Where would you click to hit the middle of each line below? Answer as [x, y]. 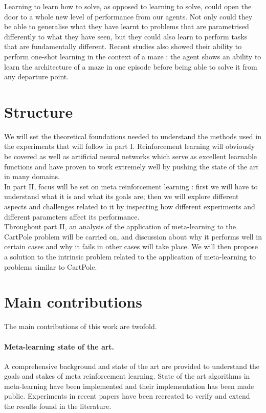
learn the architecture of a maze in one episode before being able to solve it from [131, 66]
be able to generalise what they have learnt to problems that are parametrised [127, 26]
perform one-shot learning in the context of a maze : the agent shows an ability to [133, 56]
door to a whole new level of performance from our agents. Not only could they [128, 16]
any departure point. [37, 77]
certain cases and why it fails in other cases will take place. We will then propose [131, 246]
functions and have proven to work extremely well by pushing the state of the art [131, 166]
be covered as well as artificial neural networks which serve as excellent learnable [131, 156]
